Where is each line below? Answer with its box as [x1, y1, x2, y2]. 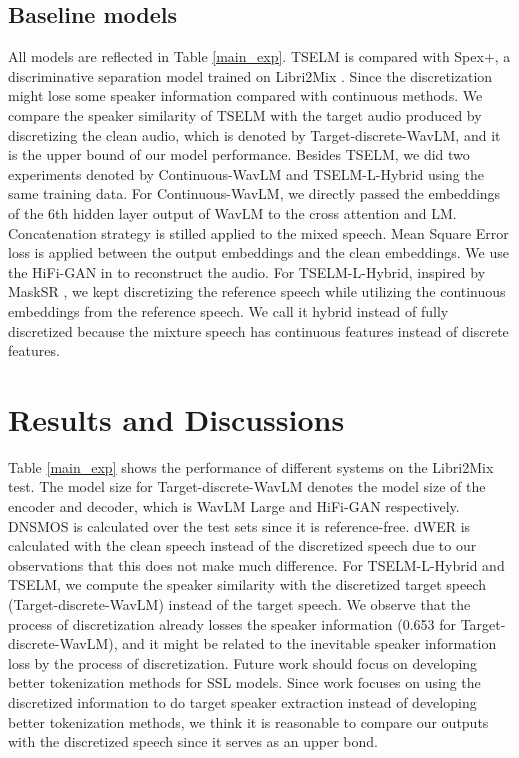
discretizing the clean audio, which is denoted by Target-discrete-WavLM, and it [8, 124, 501, 145]
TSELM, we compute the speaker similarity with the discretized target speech [8, 574, 486, 595]
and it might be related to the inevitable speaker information [122, 633, 497, 654]
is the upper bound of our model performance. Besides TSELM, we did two [8, 144, 470, 165]
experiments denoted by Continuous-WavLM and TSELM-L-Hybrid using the [8, 163, 484, 184]
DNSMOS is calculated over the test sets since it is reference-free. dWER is [8, 515, 471, 536]
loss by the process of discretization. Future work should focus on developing [8, 652, 478, 673]
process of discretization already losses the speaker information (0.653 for [8, 613, 456, 634]
